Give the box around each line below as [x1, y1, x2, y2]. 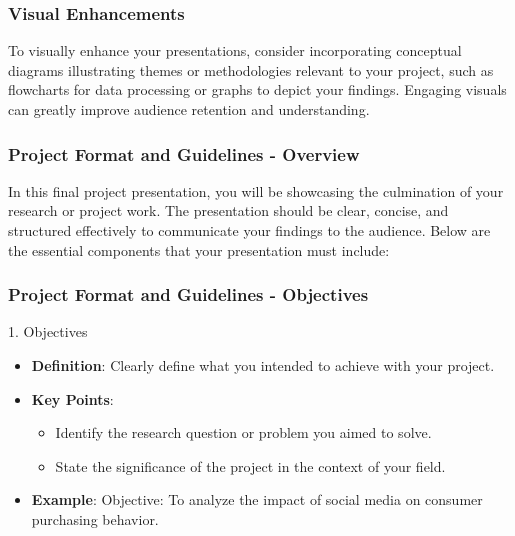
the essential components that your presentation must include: [8, 239, 390, 260]
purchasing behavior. [31, 508, 159, 529]
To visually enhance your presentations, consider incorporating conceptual [8, 40, 462, 61]
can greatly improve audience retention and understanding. [8, 99, 370, 119]
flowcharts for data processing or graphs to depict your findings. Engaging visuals [8, 79, 507, 100]
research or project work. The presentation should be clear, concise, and [8, 200, 449, 221]
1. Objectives [8, 321, 88, 342]
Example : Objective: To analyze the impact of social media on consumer [31, 489, 483, 510]
